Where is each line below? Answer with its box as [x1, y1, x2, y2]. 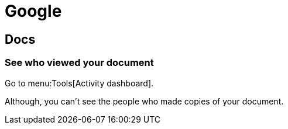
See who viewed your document [5, 57, 154, 69]
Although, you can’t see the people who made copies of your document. [5, 96, 284, 106]
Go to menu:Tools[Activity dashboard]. [5, 78, 154, 88]
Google [5, 1, 62, 21]
